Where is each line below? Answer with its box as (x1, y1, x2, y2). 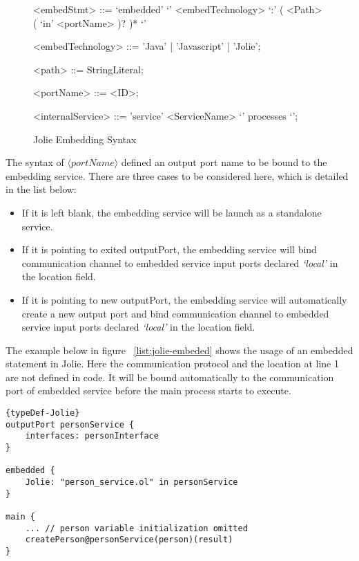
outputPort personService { (6, 419, 135, 430)
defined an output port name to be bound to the (121, 155, 327, 169)
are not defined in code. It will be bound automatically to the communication (6, 369, 334, 384)
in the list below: (6, 182, 77, 196)
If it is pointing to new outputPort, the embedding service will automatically (21, 292, 347, 306)
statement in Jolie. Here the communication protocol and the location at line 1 (6, 356, 339, 371)
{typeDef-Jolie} (6, 408, 80, 419)
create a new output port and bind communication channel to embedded (21, 306, 329, 320)
